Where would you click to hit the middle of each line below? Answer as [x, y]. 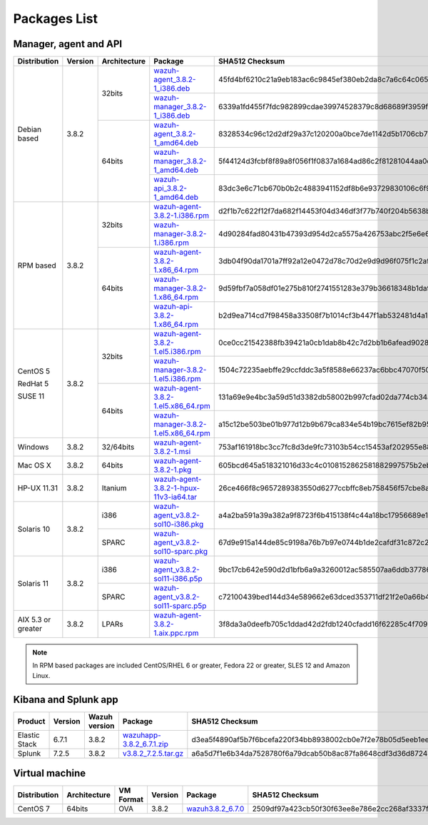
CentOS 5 [34, 371]
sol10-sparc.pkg [181, 552]
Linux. [41, 675]
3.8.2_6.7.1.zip [146, 744]
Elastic [29, 735]
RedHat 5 [33, 383]
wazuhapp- [142, 735]
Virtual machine [50, 773]
